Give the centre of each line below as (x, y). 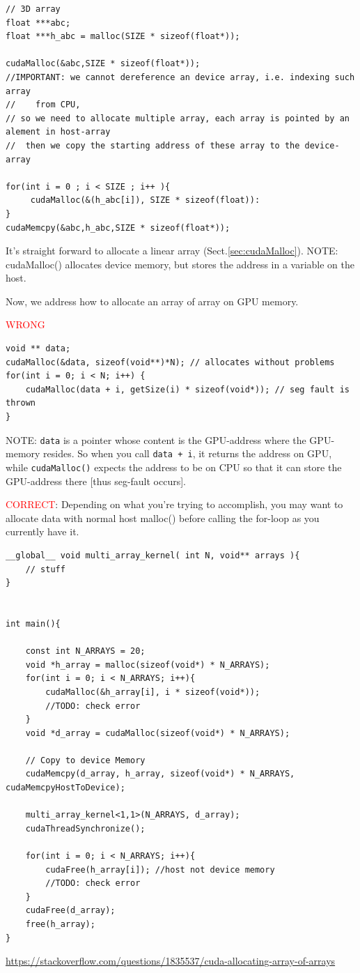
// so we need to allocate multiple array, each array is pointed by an (178, 118)
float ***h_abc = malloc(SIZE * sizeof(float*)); (123, 37)
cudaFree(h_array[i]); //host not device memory (160, 869)
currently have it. (42, 531)
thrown (21, 403)
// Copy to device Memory (85, 760)
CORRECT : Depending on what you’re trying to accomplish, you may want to (174, 504)
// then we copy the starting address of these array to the (153, 145)
